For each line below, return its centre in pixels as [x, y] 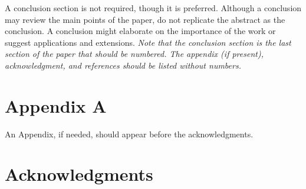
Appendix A [56, 105]
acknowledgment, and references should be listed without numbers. [123, 65]
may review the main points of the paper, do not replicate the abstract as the [145, 19]
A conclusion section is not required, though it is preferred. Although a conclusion [153, 8]
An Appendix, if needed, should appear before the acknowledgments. [129, 134]
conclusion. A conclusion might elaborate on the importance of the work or [140, 31]
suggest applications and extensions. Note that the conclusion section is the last [148, 42]
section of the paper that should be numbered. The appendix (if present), [134, 54]
